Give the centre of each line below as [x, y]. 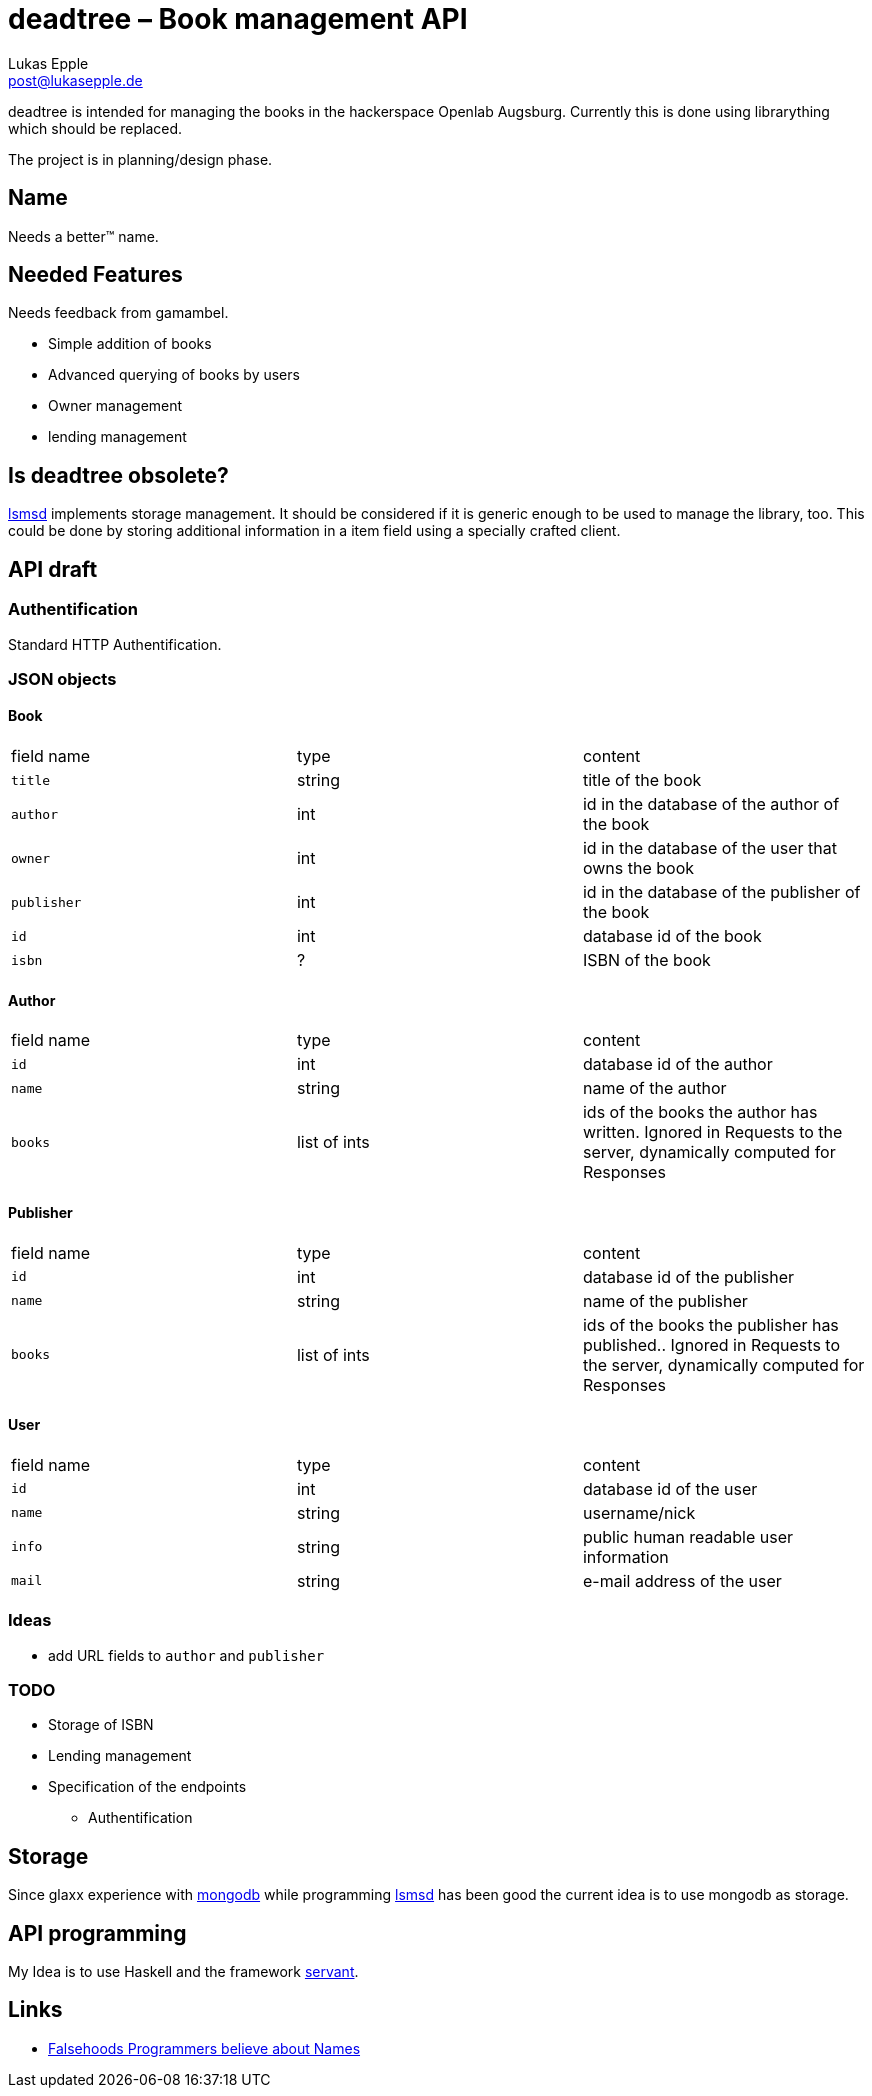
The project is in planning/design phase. [140, 159]
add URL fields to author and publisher [186, 1655]
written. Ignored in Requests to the [712, 1132]
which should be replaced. [95, 128]
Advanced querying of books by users [174, 375]
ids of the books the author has [700, 1112]
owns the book [638, 868]
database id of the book [672, 936]
